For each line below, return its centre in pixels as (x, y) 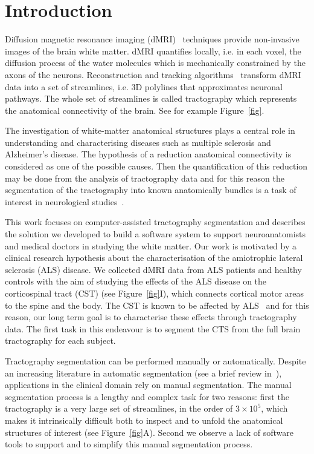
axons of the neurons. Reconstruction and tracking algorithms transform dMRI (153, 74)
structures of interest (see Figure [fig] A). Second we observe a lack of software (149, 432)
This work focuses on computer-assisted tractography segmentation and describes (155, 222)
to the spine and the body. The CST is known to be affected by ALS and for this (157, 305)
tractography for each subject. (60, 340)
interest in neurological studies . (65, 201)
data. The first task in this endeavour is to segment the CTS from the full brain (153, 328)
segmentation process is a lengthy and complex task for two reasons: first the (147, 396)
